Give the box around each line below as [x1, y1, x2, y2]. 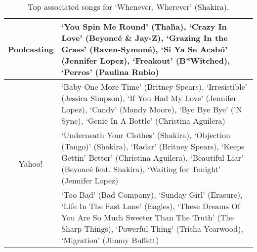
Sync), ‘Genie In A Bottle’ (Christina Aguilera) [61, 115, 225, 126]
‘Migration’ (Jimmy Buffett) [61, 234, 159, 246]
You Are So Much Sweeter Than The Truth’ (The [61, 212, 234, 223]
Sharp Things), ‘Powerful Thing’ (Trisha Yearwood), [61, 223, 243, 234]
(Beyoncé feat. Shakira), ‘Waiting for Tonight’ [61, 163, 221, 175]
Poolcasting [8, 43, 54, 55]
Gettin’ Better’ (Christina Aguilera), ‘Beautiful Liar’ [61, 152, 244, 163]
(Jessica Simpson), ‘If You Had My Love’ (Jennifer [61, 92, 237, 104]
